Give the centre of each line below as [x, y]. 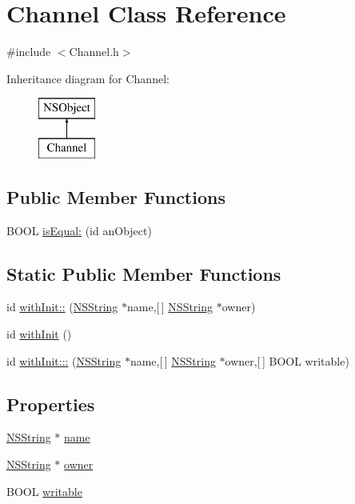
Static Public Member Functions [144, 273]
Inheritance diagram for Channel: [88, 78]
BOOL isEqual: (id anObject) [79, 230]
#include [29, 52]
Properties [51, 404]
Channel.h [94, 52]
